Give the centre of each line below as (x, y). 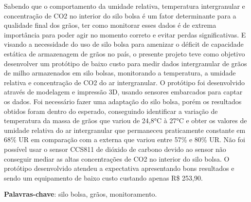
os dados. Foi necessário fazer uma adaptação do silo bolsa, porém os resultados (123, 101)
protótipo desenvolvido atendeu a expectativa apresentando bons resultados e (119, 168)
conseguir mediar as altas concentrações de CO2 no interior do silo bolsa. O (117, 158)
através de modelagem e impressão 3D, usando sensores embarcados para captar (123, 92)
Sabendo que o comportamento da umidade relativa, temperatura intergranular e (125, 6)
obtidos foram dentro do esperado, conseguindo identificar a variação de (111, 111)
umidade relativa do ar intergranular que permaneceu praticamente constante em (125, 130)
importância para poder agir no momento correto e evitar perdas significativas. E (125, 34)
